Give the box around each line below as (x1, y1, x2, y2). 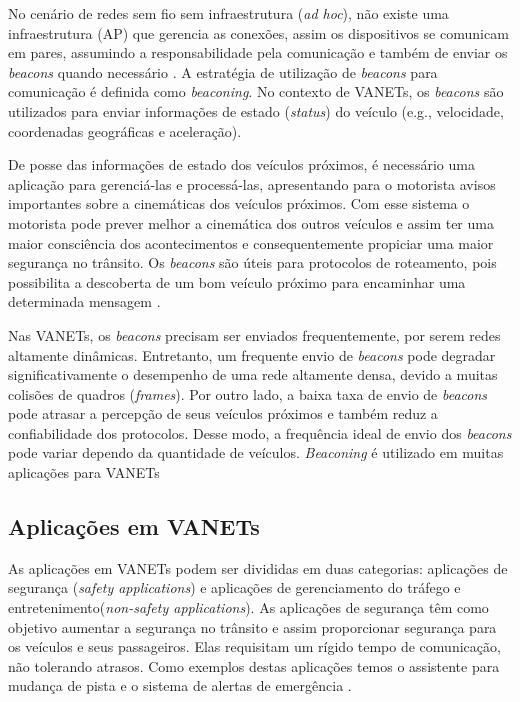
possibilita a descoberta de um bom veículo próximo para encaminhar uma (8, 271, 466, 292)
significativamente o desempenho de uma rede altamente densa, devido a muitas (8, 364, 498, 385)
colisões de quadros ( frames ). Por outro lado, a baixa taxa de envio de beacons (8, 383, 488, 404)
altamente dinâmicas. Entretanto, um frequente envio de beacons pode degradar (8, 344, 496, 365)
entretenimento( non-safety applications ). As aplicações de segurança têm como (8, 597, 489, 618)
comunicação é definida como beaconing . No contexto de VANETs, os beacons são (8, 81, 504, 102)
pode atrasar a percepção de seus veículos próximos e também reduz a (8, 403, 438, 424)
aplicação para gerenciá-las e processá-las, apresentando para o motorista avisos (8, 173, 496, 194)
